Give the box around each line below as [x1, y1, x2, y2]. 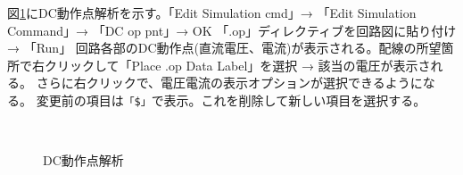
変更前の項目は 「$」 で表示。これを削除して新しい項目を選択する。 [36, 90, 426, 109]
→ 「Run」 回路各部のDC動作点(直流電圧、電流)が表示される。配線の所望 [7, 38, 442, 57]
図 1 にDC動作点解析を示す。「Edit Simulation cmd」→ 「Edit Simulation [7, 4, 417, 21]
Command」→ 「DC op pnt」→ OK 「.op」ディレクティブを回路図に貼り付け [7, 21, 457, 39]
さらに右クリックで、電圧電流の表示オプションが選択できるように [36, 73, 423, 92]
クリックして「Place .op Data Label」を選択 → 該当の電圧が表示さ [44, 55, 431, 74]
